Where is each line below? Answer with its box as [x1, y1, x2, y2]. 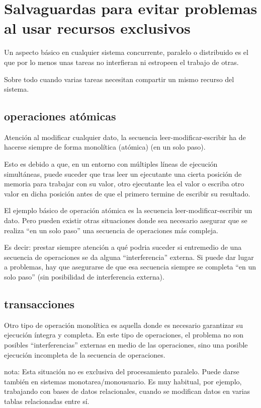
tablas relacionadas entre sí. [4, 395, 90, 406]
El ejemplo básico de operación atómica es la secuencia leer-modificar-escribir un [4, 205, 252, 216]
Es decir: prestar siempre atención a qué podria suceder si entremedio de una [4, 242, 242, 252]
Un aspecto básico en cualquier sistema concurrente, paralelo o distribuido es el [4, 47, 248, 57]
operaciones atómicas [4, 108, 116, 124]
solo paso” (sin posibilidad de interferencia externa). [4, 271, 164, 282]
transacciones [4, 296, 75, 311]
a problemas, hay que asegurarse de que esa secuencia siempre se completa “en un [4, 261, 256, 272]
